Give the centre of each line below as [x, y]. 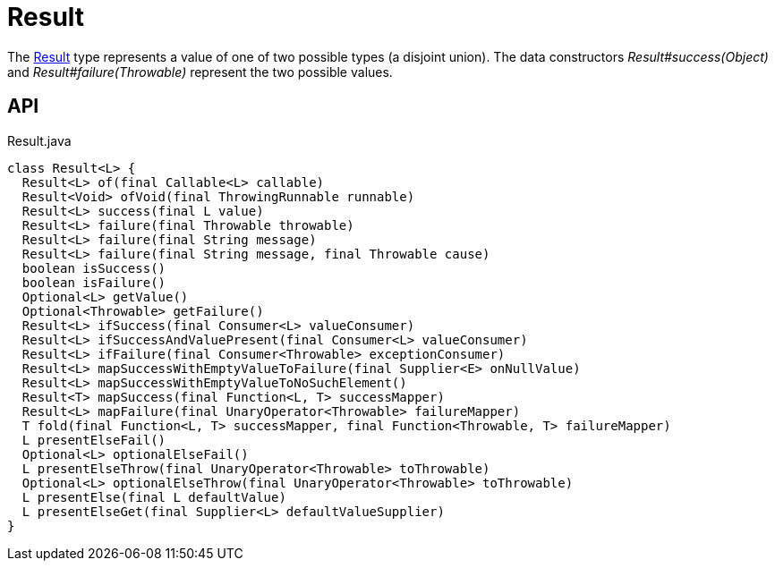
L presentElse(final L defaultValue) [154, 497]
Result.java [39, 140]
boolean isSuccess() [94, 268]
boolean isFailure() [94, 282]
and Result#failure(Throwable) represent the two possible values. [200, 72]
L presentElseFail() [94, 440]
